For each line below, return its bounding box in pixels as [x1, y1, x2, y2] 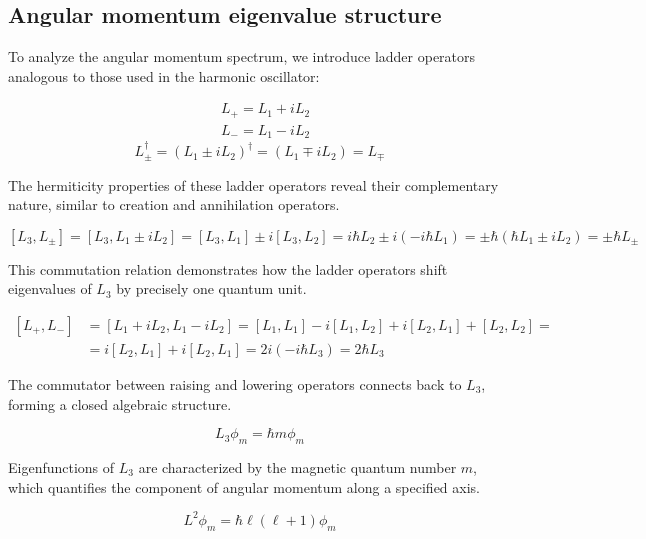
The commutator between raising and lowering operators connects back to [8, 374, 462, 395]
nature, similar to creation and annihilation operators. [8, 194, 340, 215]
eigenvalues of [8, 278, 92, 299]
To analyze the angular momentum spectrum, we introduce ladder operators [8, 46, 476, 67]
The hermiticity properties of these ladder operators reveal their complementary [8, 174, 499, 195]
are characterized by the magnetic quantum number [138, 457, 457, 478]
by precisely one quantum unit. [116, 278, 307, 299]
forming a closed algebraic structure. [8, 393, 232, 414]
